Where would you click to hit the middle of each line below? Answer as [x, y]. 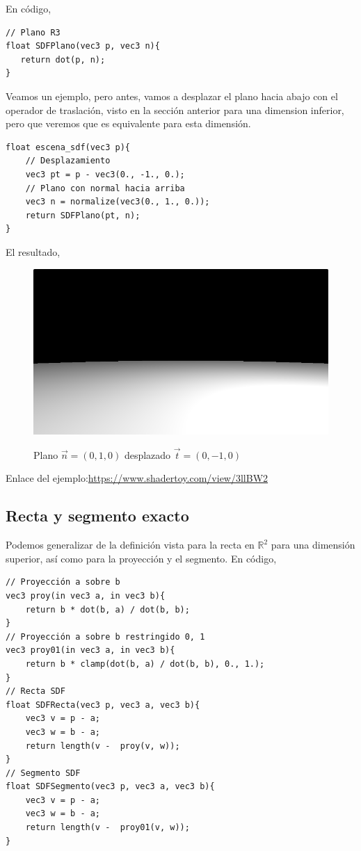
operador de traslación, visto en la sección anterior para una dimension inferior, [175, 110]
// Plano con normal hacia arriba [105, 188]
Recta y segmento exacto [97, 516]
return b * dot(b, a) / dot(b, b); [107, 609]
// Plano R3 [33, 32]
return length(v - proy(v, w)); [103, 746]
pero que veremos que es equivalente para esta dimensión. [128, 123]
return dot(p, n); [63, 59]
